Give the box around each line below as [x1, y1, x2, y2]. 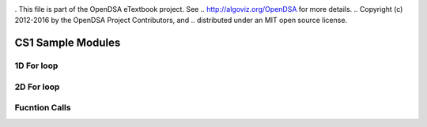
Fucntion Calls [14, 103, 71, 114]
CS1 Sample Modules [14, 36, 121, 50]
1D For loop [14, 60, 59, 71]
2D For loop [14, 81, 60, 92]
